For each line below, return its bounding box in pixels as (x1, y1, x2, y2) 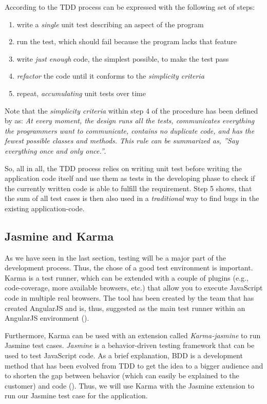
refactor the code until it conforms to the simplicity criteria (16, 70, 204, 81)
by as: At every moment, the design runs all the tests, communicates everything (5, 115, 255, 126)
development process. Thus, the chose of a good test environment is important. (5, 262, 253, 273)
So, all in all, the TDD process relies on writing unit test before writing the (5, 162, 242, 173)
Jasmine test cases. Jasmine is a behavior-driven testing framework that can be (5, 340, 255, 351)
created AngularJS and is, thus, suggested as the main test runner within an (5, 302, 245, 313)
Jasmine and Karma (5, 228, 114, 244)
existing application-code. (5, 203, 85, 213)
